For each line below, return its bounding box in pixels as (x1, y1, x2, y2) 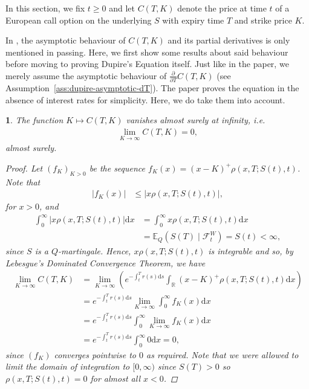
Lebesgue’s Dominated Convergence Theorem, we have (5, 256, 206, 269)
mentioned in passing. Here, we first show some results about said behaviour (5, 45, 288, 58)
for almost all (90, 372, 140, 385)
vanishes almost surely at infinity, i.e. (126, 114, 265, 126)
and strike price (234, 13, 292, 26)
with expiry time (162, 13, 224, 26)
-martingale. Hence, (57, 245, 131, 257)
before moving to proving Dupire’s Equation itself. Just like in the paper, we (5, 57, 289, 70)
